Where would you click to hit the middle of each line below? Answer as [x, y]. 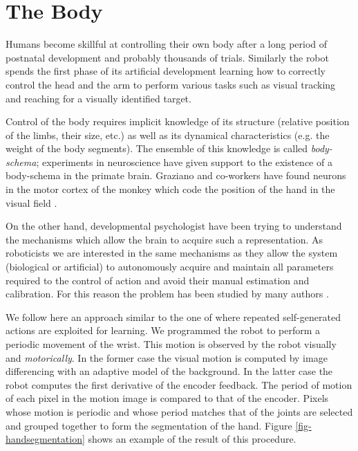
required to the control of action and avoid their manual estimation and [158, 280]
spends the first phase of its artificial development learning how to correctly [166, 71]
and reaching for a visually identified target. [98, 98]
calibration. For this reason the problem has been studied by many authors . [167, 294]
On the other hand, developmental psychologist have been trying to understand [174, 226]
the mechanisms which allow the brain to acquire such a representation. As [164, 239]
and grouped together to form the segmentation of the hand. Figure [149, 425]
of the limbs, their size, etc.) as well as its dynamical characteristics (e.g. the [168, 135]
